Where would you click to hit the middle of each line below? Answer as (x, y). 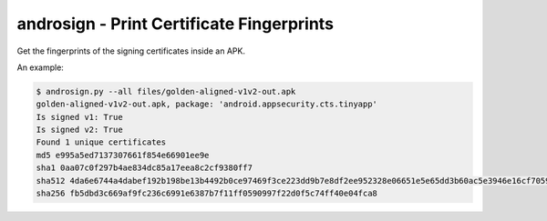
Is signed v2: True (79, 130)
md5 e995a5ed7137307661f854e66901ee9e (123, 155)
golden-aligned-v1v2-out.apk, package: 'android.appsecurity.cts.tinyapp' (207, 104)
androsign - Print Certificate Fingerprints (175, 24)
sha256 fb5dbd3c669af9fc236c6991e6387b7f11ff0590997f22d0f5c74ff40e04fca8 (207, 194)
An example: (40, 67)
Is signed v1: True (79, 117)
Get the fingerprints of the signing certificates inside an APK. (131, 51)
